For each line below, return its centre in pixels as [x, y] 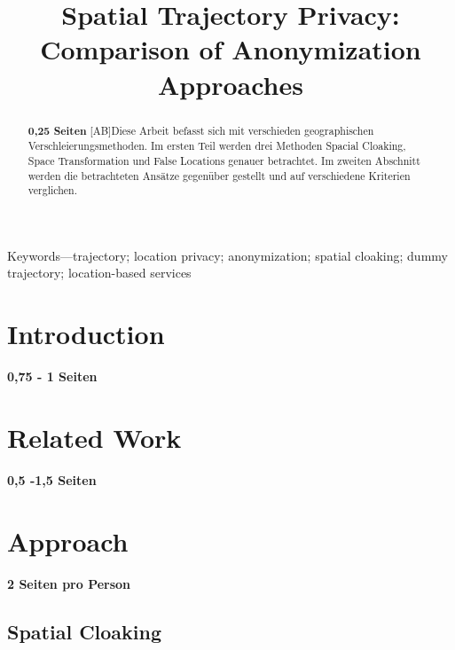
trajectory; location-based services [99, 273]
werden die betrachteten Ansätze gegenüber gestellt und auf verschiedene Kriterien [219, 175]
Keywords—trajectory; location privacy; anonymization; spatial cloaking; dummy [227, 255]
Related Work [94, 437]
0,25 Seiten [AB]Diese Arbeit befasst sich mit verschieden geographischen [201, 130]
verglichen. [52, 190]
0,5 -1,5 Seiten [52, 479]
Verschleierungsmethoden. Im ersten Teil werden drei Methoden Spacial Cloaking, [217, 146]
